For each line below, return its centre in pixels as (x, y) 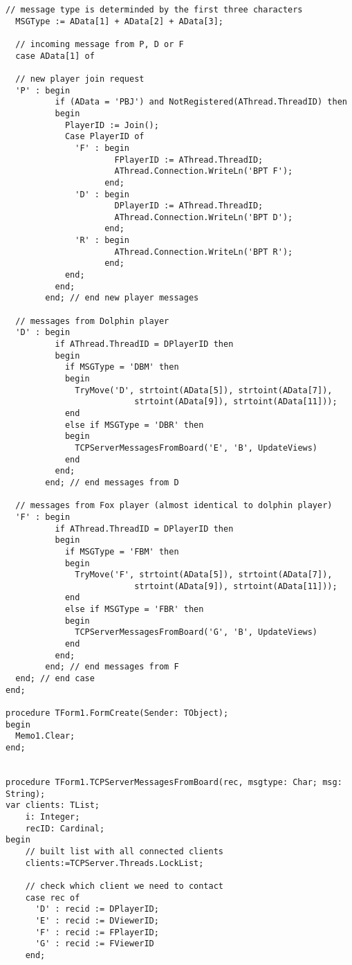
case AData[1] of (55, 56)
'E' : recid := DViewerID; (97, 920)
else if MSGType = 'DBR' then (134, 425)
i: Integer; (53, 817)
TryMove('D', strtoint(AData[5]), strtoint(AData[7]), (204, 390)
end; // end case (55, 679)
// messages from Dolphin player (92, 321)
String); (26, 794)
